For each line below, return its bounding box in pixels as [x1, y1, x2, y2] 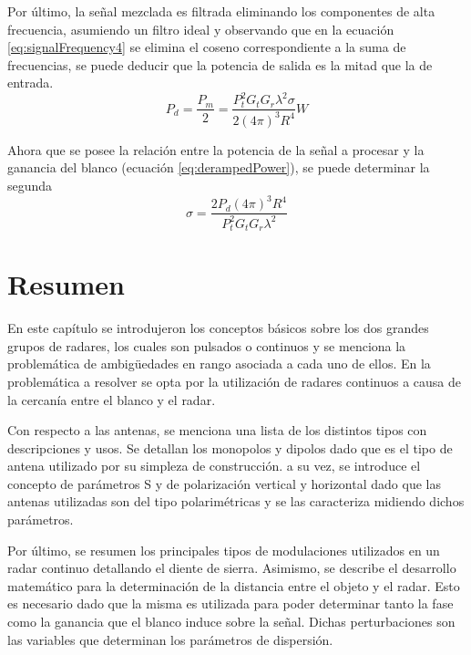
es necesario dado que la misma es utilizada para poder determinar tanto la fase [7, 594, 454, 613]
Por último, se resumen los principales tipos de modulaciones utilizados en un [7, 540, 440, 559]
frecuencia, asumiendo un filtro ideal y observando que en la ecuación [7, 19, 394, 38]
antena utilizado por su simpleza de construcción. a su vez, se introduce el [7, 456, 421, 475]
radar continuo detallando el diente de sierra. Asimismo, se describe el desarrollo [7, 558, 456, 577]
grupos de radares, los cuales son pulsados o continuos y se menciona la [7, 336, 406, 355]
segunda [7, 176, 53, 195]
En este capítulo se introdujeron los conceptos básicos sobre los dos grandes [7, 318, 429, 338]
